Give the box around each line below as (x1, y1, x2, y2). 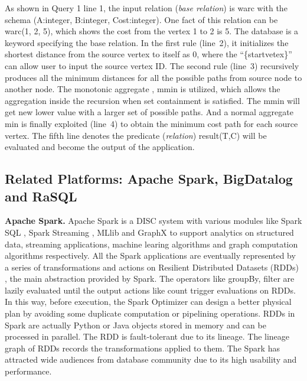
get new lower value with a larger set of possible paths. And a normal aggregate (5, 106, 293, 118)
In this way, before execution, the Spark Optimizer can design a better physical (5, 295, 292, 308)
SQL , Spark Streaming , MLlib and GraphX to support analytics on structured (5, 226, 294, 238)
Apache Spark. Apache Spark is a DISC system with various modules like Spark (5, 214, 302, 227)
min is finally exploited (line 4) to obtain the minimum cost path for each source (5, 117, 298, 129)
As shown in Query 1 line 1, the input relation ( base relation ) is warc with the (5, 2, 288, 14)
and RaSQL (5, 187, 77, 205)
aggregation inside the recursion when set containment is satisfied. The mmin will (5, 94, 300, 106)
